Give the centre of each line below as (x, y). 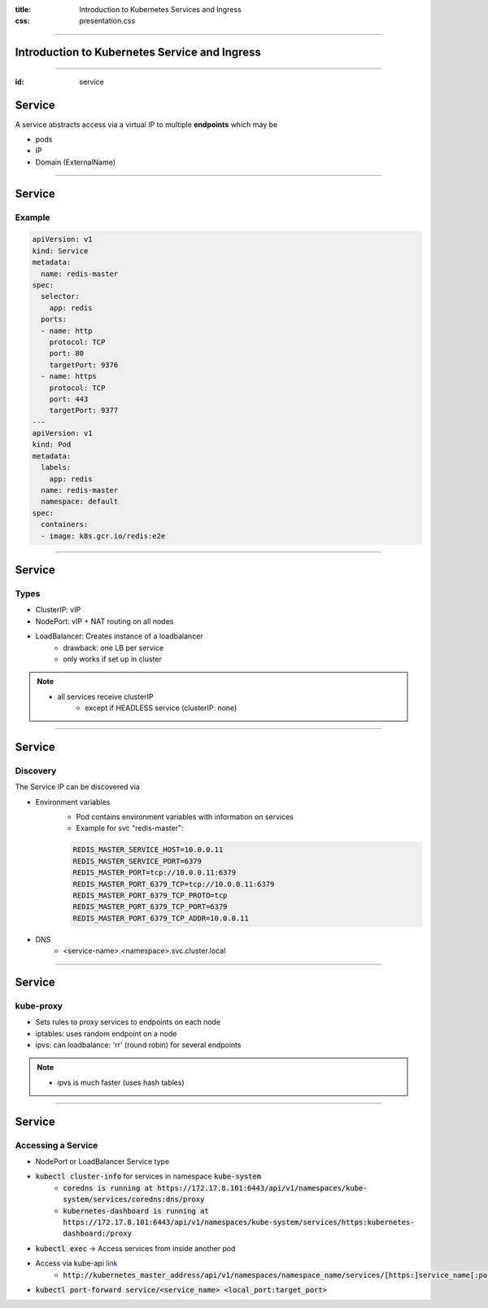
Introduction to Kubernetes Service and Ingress (138, 53)
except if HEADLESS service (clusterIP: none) (161, 708)
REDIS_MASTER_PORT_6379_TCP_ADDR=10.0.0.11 (161, 918)
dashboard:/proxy (97, 1233)
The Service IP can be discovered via (77, 787)
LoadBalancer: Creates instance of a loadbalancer (119, 636)
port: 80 (67, 353)
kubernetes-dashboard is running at (136, 1211)
